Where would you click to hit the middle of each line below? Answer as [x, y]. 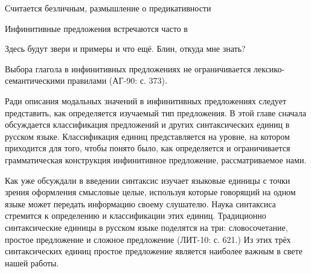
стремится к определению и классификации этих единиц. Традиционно [136, 215]
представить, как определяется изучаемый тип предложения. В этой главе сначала [155, 112]
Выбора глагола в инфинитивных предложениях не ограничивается [128, 68]
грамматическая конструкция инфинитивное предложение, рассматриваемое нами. [156, 159]
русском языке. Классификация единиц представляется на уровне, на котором [147, 136]
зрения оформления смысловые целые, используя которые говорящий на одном [150, 192]
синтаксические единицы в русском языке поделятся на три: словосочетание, [146, 227]
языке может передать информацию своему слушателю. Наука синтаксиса [140, 203]
